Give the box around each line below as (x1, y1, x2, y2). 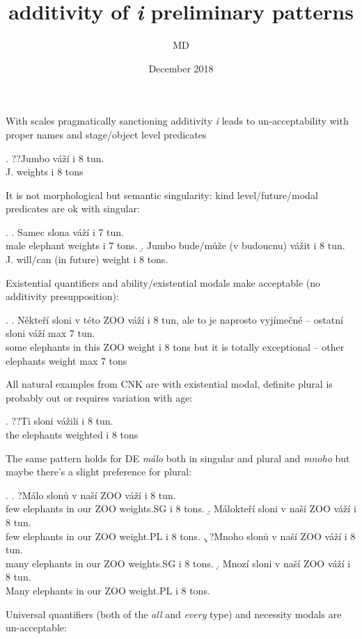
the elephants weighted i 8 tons (6, 427, 139, 441)
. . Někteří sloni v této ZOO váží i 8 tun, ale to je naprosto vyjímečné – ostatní (6, 312, 343, 326)
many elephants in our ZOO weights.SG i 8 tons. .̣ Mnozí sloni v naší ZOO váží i (6, 555, 351, 570)
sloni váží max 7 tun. (6, 326, 95, 340)
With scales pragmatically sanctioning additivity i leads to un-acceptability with (6, 113, 349, 128)
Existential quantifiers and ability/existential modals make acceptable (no (6, 275, 321, 290)
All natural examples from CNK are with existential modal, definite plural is (6, 377, 333, 391)
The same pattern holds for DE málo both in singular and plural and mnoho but (6, 450, 350, 465)
